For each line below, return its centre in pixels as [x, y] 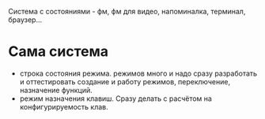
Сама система [59, 52]
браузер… [25, 20]
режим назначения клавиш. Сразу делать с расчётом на [115, 99]
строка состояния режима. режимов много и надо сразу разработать [138, 73]
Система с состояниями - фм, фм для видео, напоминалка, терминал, [127, 11]
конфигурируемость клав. [64, 106]
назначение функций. [56, 90]
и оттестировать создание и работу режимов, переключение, [125, 81]
